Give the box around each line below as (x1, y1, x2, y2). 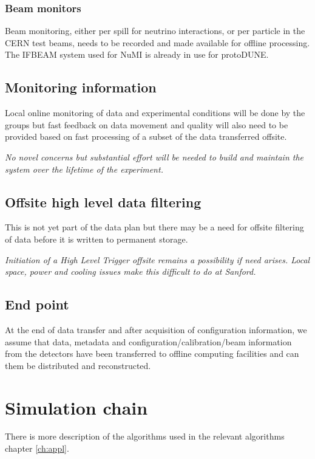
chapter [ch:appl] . (5, 442, 69, 455)
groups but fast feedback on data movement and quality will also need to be (5, 118, 288, 131)
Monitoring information (5, 78, 157, 97)
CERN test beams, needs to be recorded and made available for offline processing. (5, 36, 310, 49)
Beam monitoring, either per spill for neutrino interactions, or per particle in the (5, 24, 305, 37)
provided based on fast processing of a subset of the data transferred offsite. (5, 130, 287, 143)
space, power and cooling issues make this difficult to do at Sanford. (5, 265, 256, 278)
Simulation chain (5, 395, 148, 419)
